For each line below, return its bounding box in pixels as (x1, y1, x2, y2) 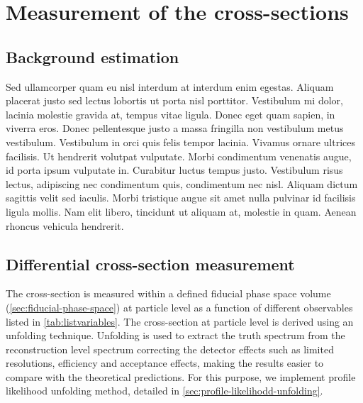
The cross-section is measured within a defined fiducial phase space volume (6, 286, 331, 301)
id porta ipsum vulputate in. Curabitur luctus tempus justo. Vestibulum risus (6, 162, 343, 177)
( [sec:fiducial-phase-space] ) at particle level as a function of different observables (6, 299, 353, 314)
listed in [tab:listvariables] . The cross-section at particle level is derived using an (6, 314, 354, 329)
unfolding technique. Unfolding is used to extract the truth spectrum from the (6, 328, 345, 343)
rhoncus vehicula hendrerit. (6, 218, 124, 233)
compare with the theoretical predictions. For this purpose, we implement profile (6, 369, 356, 384)
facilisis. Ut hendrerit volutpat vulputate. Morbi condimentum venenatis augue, (6, 148, 352, 163)
